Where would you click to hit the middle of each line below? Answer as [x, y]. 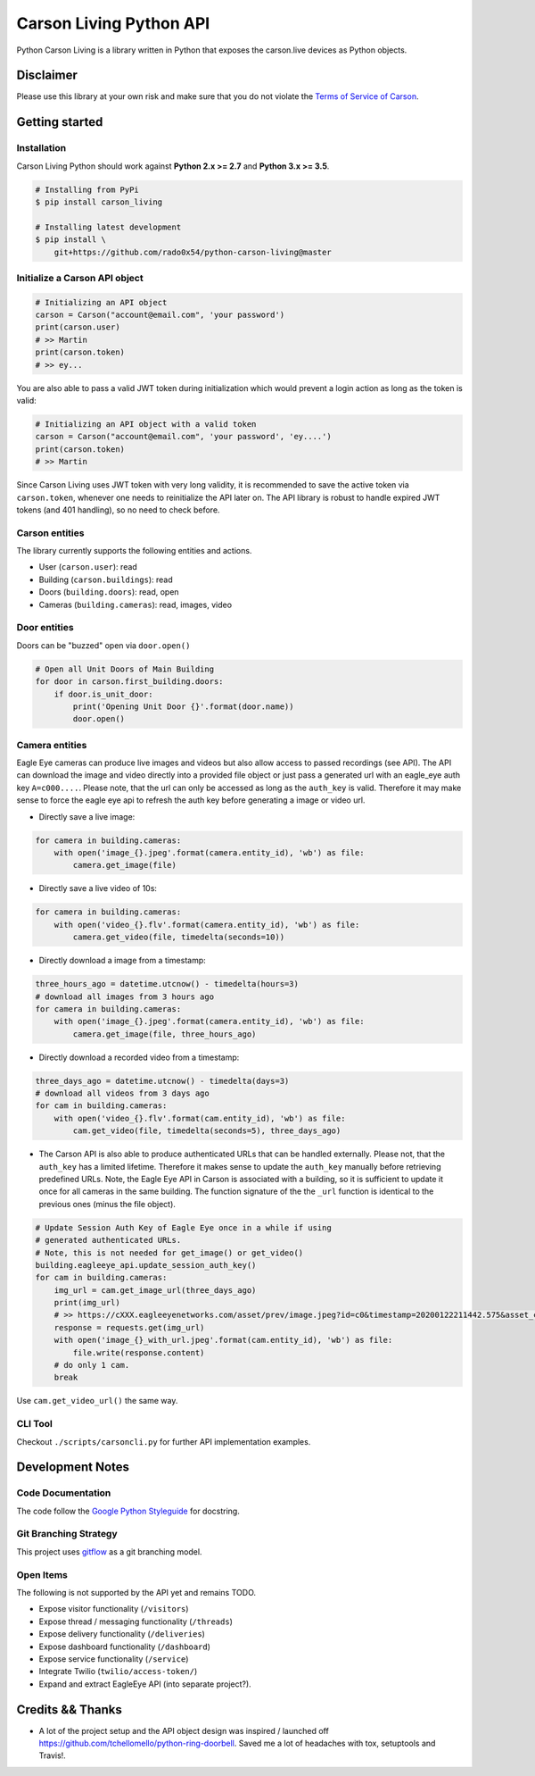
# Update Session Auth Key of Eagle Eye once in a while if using [183, 1227]
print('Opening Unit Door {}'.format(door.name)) [183, 706]
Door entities [45, 628]
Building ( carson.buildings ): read [106, 579]
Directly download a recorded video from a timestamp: [139, 1057]
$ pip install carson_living [99, 202]
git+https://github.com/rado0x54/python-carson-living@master [193, 252]
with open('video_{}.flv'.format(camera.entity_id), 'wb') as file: [207, 925]
